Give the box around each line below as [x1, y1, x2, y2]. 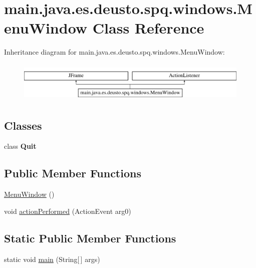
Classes [4, 117, 42, 133]
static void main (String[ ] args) [4, 253, 100, 264]
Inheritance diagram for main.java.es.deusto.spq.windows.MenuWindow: [4, 47, 225, 57]
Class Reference [92, 18, 204, 38]
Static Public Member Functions [4, 230, 176, 245]
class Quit [4, 141, 37, 151]
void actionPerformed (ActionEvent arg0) [4, 205, 131, 216]
